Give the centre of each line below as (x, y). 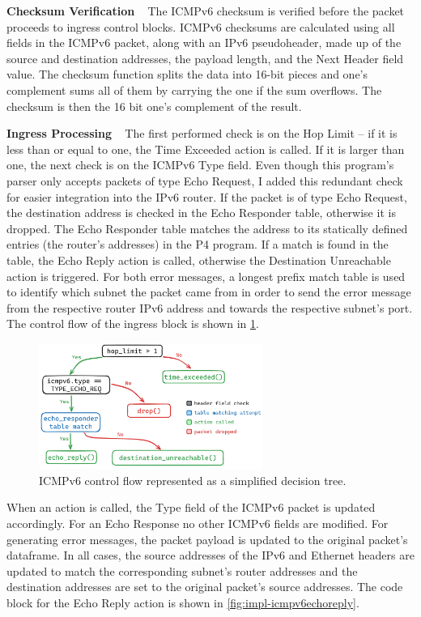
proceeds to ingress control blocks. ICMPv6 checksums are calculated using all (201, 26)
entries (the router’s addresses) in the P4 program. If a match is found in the (198, 244)
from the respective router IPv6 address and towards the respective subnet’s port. (210, 307)
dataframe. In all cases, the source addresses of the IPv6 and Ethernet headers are (210, 555)
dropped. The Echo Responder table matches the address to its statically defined (207, 228)
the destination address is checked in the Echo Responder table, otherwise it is (201, 213)
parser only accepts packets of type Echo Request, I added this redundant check (205, 180)
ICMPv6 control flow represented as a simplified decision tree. (193, 480)
